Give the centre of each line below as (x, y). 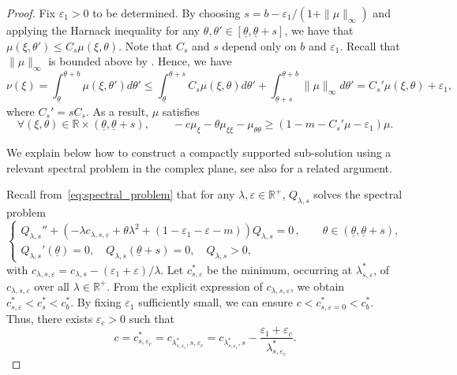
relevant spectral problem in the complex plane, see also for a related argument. (199, 167)
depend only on (259, 45)
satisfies (181, 111)
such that (152, 318)
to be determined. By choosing (167, 13)
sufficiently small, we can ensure (216, 302)
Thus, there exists (50, 318)
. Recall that (370, 45)
